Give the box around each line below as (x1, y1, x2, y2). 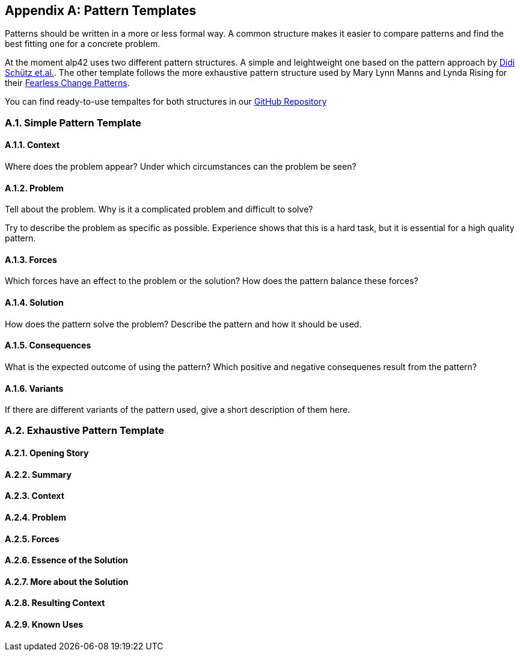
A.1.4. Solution (5, 297, 64, 308)
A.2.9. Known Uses (5, 619, 84, 630)
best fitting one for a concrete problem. (5, 39, 161, 49)
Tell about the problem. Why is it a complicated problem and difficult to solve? (5, 204, 313, 215)
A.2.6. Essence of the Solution (5, 555, 129, 566)
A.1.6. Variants (5, 383, 64, 394)
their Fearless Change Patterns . (5, 78, 130, 88)
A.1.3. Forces (5, 254, 57, 265)
